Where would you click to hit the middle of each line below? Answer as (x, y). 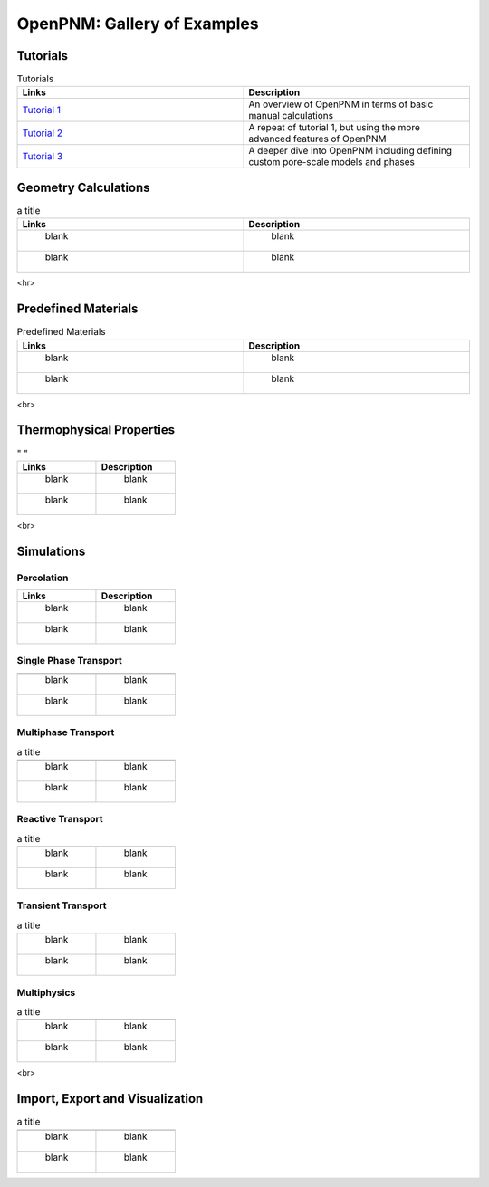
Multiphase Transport (66, 732)
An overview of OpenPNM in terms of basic (341, 104)
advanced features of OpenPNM (317, 139)
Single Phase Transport (69, 661)
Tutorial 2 (43, 133)
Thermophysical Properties (96, 430)
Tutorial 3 (43, 157)
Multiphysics (46, 992)
